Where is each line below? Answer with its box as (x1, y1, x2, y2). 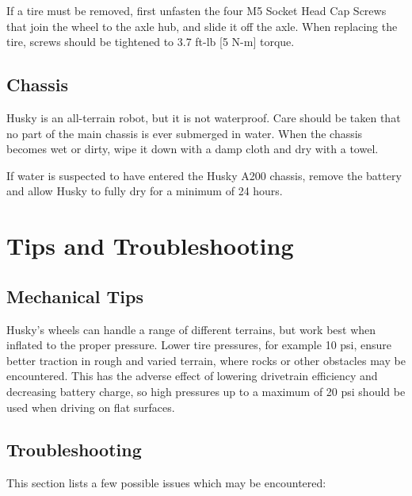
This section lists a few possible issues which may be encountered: (6, 475, 326, 491)
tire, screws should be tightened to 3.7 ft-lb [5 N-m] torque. (6, 33, 295, 50)
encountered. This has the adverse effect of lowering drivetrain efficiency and (6, 367, 378, 384)
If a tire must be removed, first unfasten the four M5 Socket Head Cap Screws (6, 2, 387, 18)
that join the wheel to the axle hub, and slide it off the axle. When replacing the (6, 17, 398, 34)
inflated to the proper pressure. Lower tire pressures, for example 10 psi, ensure (6, 336, 392, 353)
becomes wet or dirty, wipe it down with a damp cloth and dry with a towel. (6, 140, 379, 157)
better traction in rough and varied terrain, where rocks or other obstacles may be (6, 352, 406, 368)
